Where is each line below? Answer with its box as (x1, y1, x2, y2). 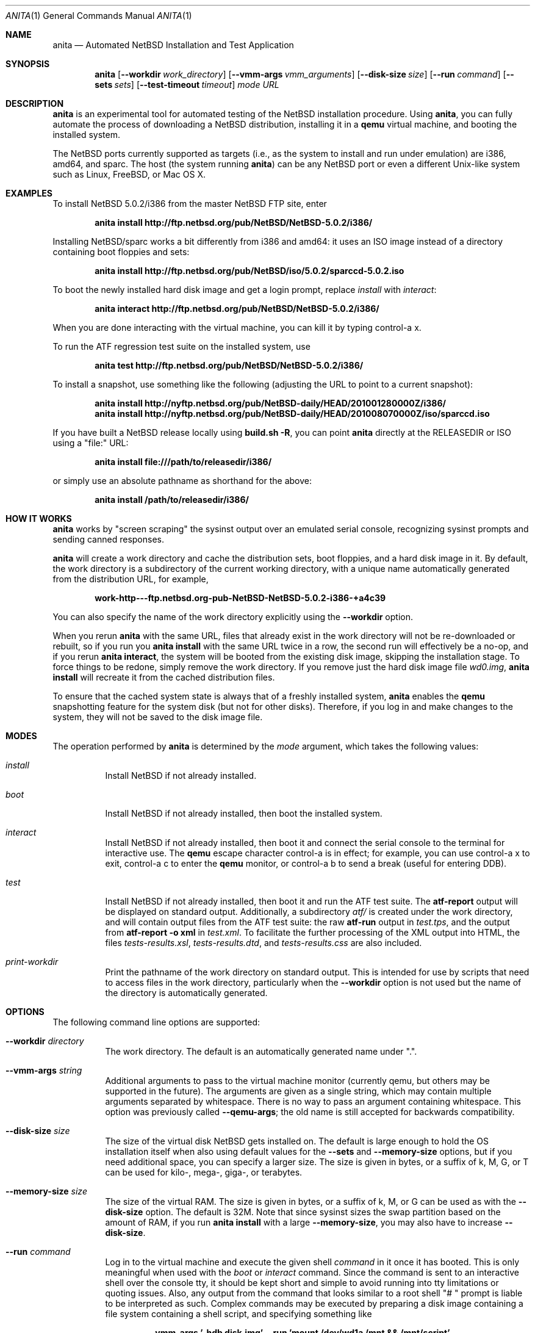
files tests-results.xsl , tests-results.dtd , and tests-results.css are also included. (105, 937, 422, 948)
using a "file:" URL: (52, 438, 129, 448)
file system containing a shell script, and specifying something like (105, 1309, 372, 1319)
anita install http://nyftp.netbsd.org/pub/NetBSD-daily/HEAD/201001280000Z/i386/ (95, 398, 446, 408)
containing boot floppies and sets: (52, 247, 190, 257)
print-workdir (5, 956, 59, 967)
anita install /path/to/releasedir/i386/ (95, 494, 249, 505)
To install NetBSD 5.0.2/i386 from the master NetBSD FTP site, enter (52, 198, 327, 209)
